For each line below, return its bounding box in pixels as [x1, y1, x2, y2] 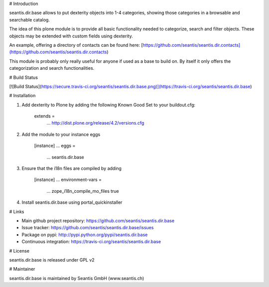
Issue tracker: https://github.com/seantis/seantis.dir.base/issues [21, 225, 154, 231]
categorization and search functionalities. [9, 65, 95, 71]
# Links [9, 208, 24, 214]
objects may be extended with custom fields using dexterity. [9, 33, 133, 39]
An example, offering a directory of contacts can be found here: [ [9, 42, 143, 48]
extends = [34, 113, 55, 119]
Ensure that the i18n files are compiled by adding [21, 165, 122, 171]
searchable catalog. [9, 16, 50, 22]
